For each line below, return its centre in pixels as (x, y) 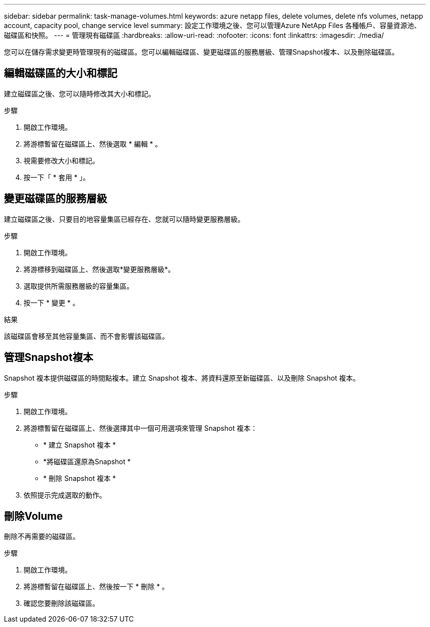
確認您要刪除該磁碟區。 (61, 603)
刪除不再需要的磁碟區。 (42, 537)
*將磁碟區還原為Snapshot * (87, 461)
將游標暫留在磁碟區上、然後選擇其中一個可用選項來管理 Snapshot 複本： (141, 428)
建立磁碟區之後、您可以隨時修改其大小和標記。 (80, 93)
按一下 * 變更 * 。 (52, 302)
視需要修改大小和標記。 (61, 160)
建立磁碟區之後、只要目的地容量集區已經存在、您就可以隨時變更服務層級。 (124, 219)
